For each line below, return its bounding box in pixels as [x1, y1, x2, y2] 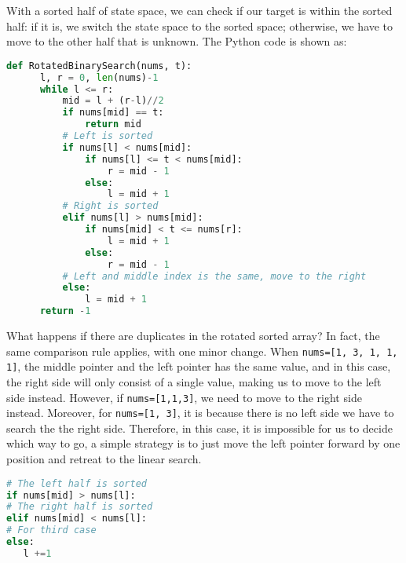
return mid [85, 119, 141, 130]
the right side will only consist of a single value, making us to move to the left [6, 373, 382, 389]
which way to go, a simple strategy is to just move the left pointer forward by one [6, 435, 401, 451]
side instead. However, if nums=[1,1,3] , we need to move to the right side [6, 389, 362, 405]
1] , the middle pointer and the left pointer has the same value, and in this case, [6, 358, 391, 375]
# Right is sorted [62, 200, 159, 212]
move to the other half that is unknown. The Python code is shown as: [6, 33, 347, 49]
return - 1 [39, 305, 91, 317]
